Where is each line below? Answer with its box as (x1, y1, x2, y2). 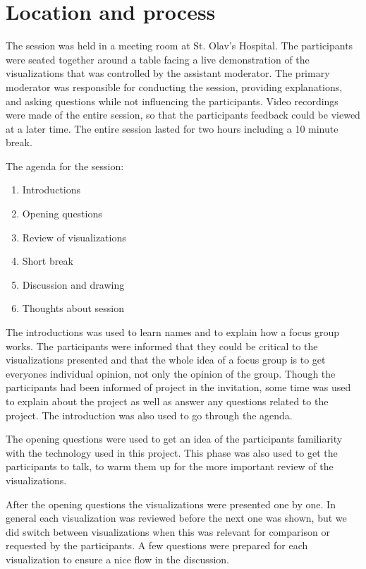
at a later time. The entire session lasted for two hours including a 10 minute (6, 121, 338, 136)
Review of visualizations (22, 229, 126, 244)
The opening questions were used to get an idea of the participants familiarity (6, 431, 343, 446)
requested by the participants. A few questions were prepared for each (6, 538, 308, 553)
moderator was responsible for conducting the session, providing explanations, (6, 79, 343, 94)
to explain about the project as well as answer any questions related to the (6, 394, 329, 408)
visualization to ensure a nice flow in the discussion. (6, 551, 229, 566)
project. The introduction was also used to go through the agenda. (6, 407, 293, 422)
